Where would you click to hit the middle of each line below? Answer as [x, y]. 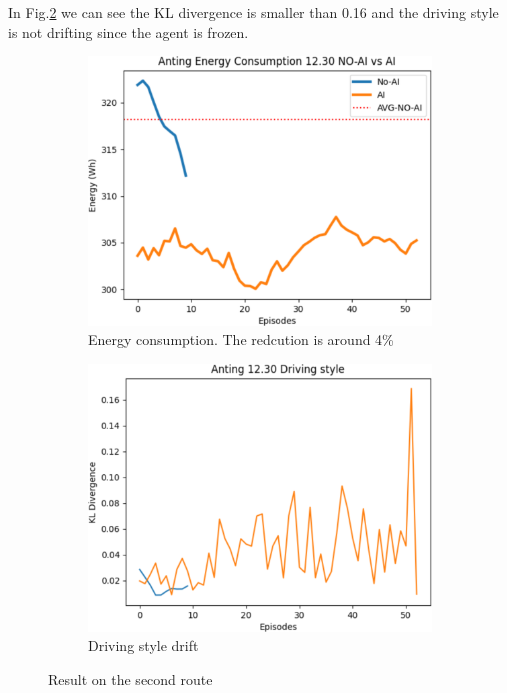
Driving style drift [143, 645]
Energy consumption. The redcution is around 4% [241, 339]
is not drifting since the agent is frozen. [128, 31]
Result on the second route [130, 678]
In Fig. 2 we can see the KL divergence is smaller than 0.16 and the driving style [253, 12]
